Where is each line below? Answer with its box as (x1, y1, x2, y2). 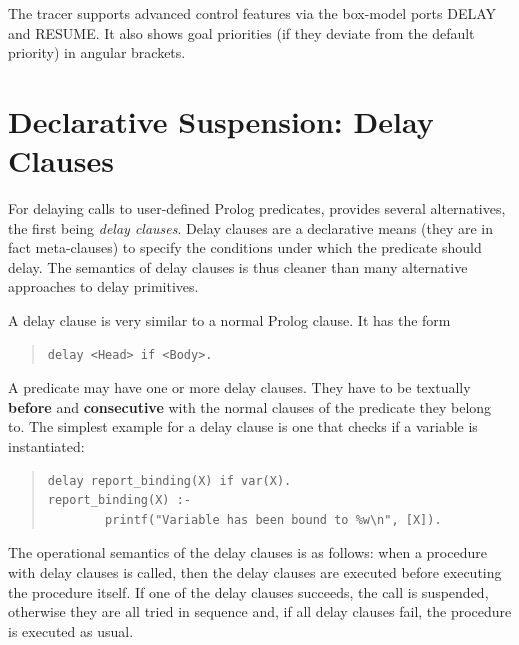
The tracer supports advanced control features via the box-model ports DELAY (8, 3, 497, 23)
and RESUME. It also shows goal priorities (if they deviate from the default (8, 22, 475, 43)
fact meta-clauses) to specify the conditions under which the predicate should (8, 237, 482, 258)
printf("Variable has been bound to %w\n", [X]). (105, 512, 442, 527)
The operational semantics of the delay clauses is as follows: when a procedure (8, 542, 487, 563)
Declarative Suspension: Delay (8, 100, 434, 141)
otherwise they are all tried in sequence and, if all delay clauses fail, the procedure (8, 601, 512, 622)
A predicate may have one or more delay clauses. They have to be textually (8, 377, 471, 398)
